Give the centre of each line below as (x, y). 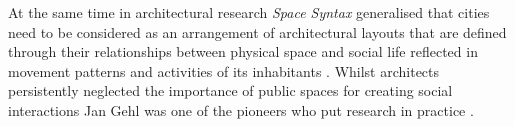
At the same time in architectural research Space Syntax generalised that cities (249, 12)
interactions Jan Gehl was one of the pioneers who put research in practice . (241, 109)
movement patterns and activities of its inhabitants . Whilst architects (224, 70)
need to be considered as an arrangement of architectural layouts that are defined (257, 31)
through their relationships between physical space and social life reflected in (243, 51)
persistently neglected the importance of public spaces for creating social (230, 90)
